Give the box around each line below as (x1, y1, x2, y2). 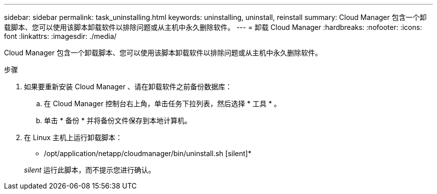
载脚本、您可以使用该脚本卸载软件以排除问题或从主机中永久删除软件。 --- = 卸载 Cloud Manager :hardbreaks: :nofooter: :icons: (4, 23, 422, 31)
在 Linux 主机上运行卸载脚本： (24, 133, 123, 142)
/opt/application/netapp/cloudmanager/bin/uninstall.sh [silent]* (44, 149, 251, 158)
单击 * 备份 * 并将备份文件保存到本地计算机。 (44, 116, 192, 125)
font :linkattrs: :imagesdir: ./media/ (4, 32, 117, 40)
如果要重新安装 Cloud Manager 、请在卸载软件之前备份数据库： (24, 82, 232, 91)
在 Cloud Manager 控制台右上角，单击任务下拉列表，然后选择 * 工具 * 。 (44, 99, 281, 108)
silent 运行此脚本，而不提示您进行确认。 (24, 166, 156, 174)
